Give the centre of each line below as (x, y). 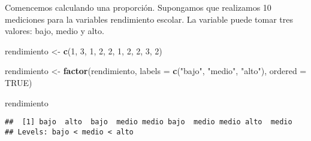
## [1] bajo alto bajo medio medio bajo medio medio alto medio (149, 122)
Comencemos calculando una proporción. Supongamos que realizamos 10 (138, 7)
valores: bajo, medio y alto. (55, 31)
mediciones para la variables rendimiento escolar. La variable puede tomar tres (149, 19)
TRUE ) (19, 82)
